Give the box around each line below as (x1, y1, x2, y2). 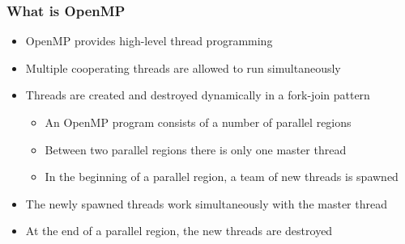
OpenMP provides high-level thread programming (25, 32, 273, 49)
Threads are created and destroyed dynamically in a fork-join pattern (25, 86, 370, 103)
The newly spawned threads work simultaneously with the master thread (25, 195, 387, 212)
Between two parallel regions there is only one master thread (45, 141, 347, 158)
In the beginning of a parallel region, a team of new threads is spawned (45, 168, 399, 185)
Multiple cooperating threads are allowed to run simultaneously (25, 59, 341, 76)
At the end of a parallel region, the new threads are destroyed (25, 222, 333, 239)
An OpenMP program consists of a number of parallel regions (45, 114, 352, 130)
